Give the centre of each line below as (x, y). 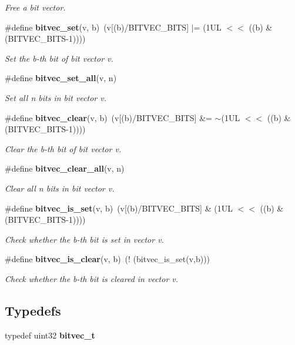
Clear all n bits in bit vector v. (60, 188)
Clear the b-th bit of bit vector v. (63, 148)
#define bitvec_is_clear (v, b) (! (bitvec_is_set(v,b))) (108, 259)
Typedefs (33, 310)
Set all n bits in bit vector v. (56, 97)
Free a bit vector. (35, 7)
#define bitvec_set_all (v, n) (61, 78)
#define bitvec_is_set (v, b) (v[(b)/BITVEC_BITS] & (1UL (119, 208)
